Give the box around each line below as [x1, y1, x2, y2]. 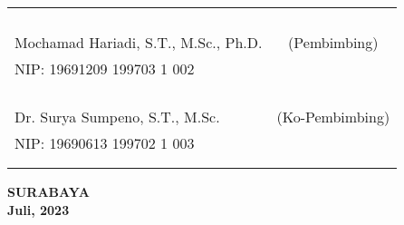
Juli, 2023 [7, 200, 70, 219]
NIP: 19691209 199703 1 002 [14, 58, 195, 79]
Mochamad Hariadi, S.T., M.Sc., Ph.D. [14, 32, 263, 53]
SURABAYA [7, 182, 90, 201]
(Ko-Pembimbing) [276, 106, 390, 127]
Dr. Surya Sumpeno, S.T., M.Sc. [14, 106, 220, 127]
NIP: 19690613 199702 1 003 [14, 132, 195, 153]
